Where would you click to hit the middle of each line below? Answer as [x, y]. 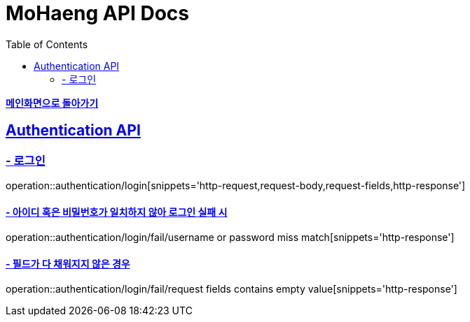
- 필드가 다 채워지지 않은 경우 [68, 263]
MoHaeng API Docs [97, 13]
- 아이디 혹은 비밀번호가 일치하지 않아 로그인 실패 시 [117, 212]
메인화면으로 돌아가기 [52, 103]
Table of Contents [47, 44]
